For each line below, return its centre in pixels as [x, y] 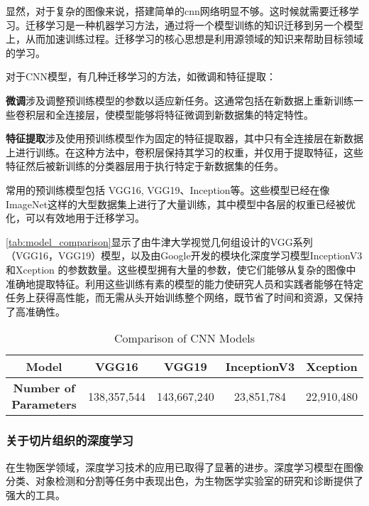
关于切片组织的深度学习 [70, 440]
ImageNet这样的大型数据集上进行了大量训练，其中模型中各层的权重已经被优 [181, 204]
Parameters [44, 404]
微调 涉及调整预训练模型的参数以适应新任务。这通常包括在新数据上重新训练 [180, 100]
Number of [44, 388]
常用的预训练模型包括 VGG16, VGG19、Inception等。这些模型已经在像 [168, 189]
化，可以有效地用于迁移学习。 [75, 218]
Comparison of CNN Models [184, 338]
